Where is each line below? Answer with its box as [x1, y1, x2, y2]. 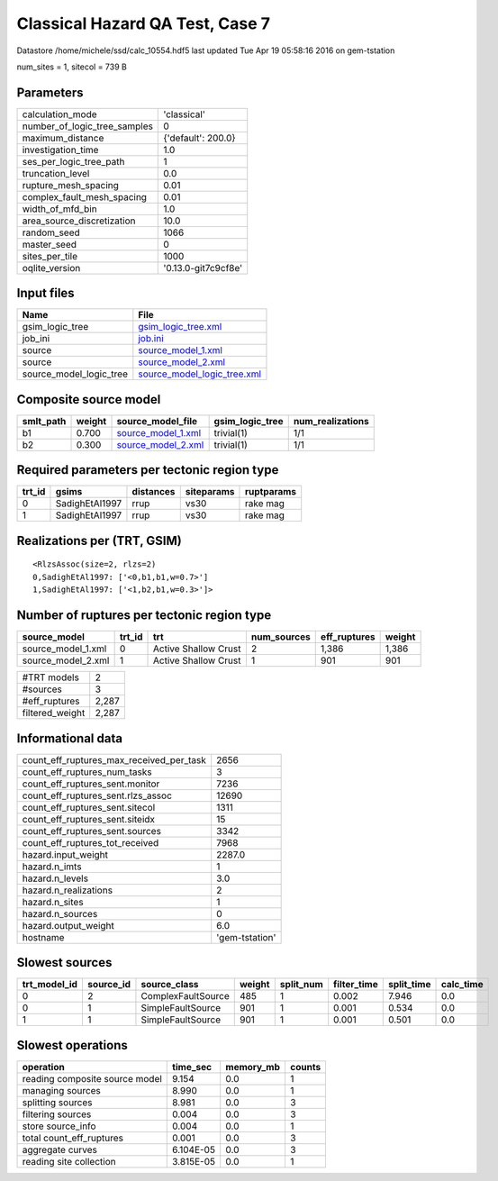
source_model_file [116, 414, 198, 427]
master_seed [22, 238, 77, 250]
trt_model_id [22, 978, 78, 991]
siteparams [185, 486, 235, 498]
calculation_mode [22, 108, 98, 121]
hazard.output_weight [22, 919, 114, 931]
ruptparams [244, 486, 297, 498]
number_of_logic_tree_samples [22, 120, 153, 132]
